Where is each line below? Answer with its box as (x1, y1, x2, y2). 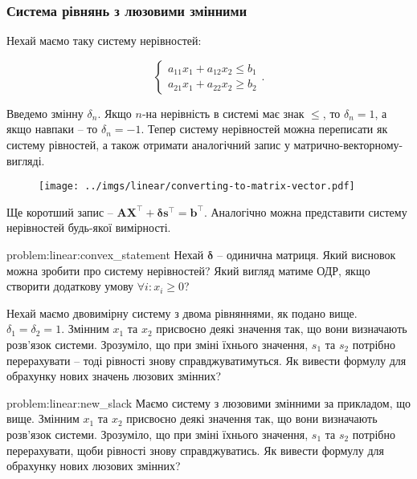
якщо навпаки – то (6, 120, 98, 137)
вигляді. (6, 152, 45, 168)
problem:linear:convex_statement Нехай (6, 246, 204, 263)
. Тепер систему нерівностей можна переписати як (141, 120, 388, 137)
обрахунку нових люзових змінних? (6, 457, 181, 474)
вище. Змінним (6, 410, 80, 427)
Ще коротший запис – (6, 203, 113, 220)
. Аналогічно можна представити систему (203, 203, 407, 220)
